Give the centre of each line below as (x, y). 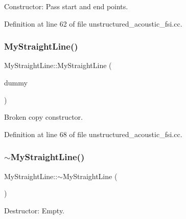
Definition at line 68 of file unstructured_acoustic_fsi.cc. (93, 134)
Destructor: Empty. (34, 210)
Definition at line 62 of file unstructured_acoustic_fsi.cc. (93, 23)
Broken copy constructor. (43, 117)
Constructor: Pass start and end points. (66, 6)
